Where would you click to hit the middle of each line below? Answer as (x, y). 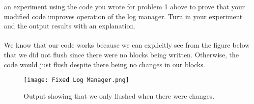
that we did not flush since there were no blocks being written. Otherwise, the (122, 54)
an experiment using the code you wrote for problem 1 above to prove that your (125, 6)
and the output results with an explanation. (70, 26)
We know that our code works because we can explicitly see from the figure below (127, 45)
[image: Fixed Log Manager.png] (76, 80)
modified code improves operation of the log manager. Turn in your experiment (123, 16)
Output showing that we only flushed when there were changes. (119, 95)
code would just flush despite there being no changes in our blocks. (105, 64)
